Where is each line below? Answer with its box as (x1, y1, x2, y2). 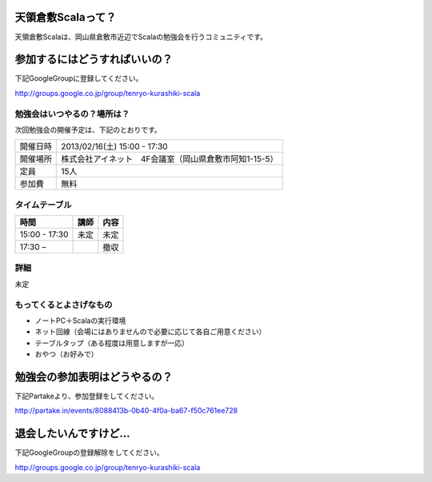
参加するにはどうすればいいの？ (14, 53, 173, 66)
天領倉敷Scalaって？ (14, 10, 117, 24)
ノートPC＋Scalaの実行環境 (34, 316, 126, 325)
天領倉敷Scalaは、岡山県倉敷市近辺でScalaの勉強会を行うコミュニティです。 (14, 32, 268, 42)
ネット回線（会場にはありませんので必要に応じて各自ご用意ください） (34, 327, 266, 337)
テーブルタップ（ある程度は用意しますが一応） (34, 338, 190, 348)
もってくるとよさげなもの (14, 299, 113, 310)
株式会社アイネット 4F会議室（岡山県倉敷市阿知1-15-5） (61, 153, 278, 165)
